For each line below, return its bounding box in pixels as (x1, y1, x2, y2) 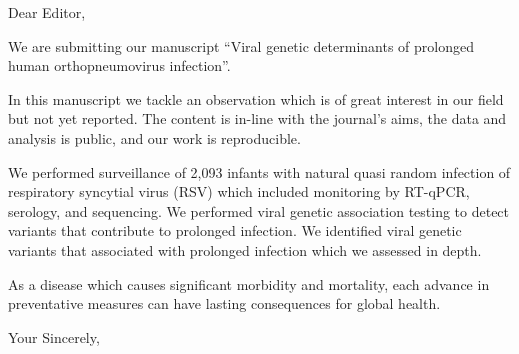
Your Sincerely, (8, 326, 100, 347)
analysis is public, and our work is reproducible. (8, 127, 301, 148)
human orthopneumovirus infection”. (8, 55, 231, 76)
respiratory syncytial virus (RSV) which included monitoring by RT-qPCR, (8, 181, 470, 202)
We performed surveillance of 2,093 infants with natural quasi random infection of (8, 161, 511, 182)
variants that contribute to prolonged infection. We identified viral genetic (8, 220, 462, 241)
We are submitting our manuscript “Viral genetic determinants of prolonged (8, 35, 474, 56)
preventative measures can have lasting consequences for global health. (8, 293, 441, 314)
